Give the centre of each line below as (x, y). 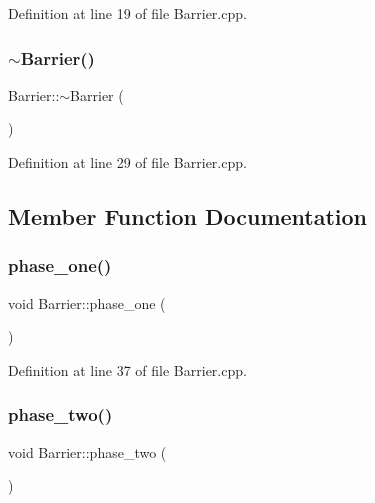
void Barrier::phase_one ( (87, 302)
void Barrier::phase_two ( (87, 451)
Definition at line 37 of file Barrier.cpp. (127, 369)
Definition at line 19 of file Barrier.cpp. (127, 13)
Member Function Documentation (188, 215)
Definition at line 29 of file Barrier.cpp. (127, 162)
